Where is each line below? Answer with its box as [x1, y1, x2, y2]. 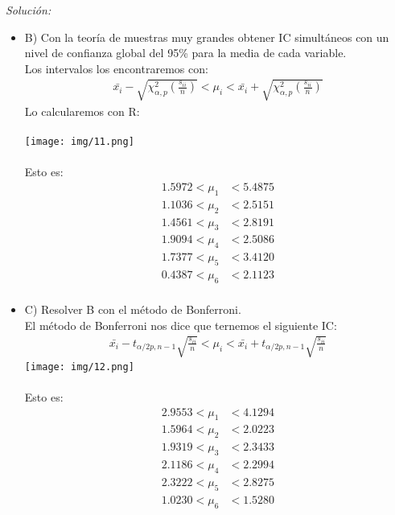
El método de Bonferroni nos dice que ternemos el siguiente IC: [24, 316, 337, 333]
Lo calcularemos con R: [24, 102, 140, 119]
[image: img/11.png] [24, 136, 134, 148]
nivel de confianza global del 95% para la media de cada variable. [24, 44, 347, 61]
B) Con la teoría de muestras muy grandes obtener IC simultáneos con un [24, 28, 389, 45]
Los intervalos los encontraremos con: [24, 60, 208, 76]
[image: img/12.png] [24, 360, 134, 373]
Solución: [6, 2, 51, 18]
